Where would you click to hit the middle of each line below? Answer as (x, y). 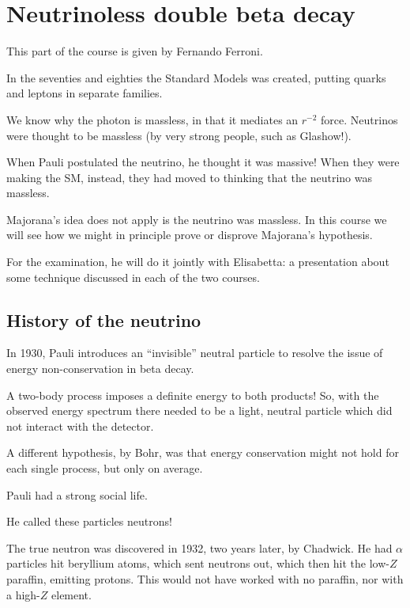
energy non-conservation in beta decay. (100, 369)
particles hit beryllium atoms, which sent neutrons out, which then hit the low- (198, 563)
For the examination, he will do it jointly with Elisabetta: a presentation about (198, 262)
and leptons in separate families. (85, 93)
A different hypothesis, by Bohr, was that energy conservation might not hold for (203, 452)
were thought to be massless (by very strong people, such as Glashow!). (179, 135)
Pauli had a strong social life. (77, 494)
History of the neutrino (104, 319)
